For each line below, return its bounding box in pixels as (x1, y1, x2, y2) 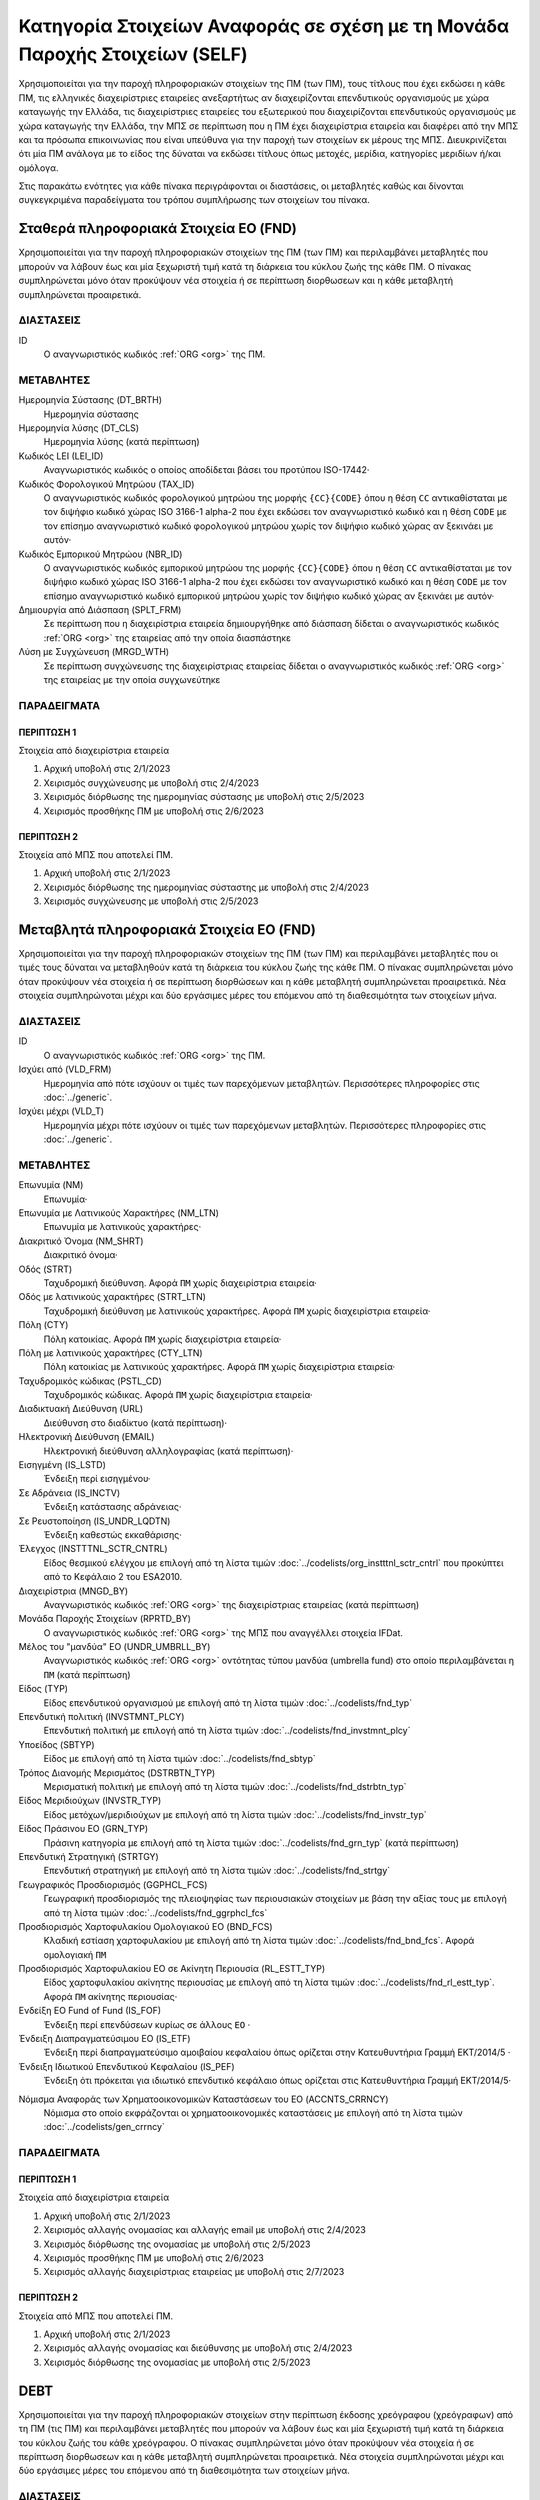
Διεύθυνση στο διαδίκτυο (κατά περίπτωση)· (43, 1416, 228, 1429)
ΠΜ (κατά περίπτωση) (43, 1668, 131, 1680)
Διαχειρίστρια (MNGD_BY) (18, 1585, 129, 1597)
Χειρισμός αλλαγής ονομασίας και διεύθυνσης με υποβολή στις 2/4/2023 (43, 2342, 353, 2354)
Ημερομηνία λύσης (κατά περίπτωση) (43, 436, 200, 448)
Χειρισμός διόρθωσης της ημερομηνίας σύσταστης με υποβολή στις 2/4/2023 (43, 881, 370, 893)
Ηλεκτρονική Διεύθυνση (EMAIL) (18, 1431, 155, 1443)
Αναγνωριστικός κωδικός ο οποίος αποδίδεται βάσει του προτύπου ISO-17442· (43, 464, 370, 476)
